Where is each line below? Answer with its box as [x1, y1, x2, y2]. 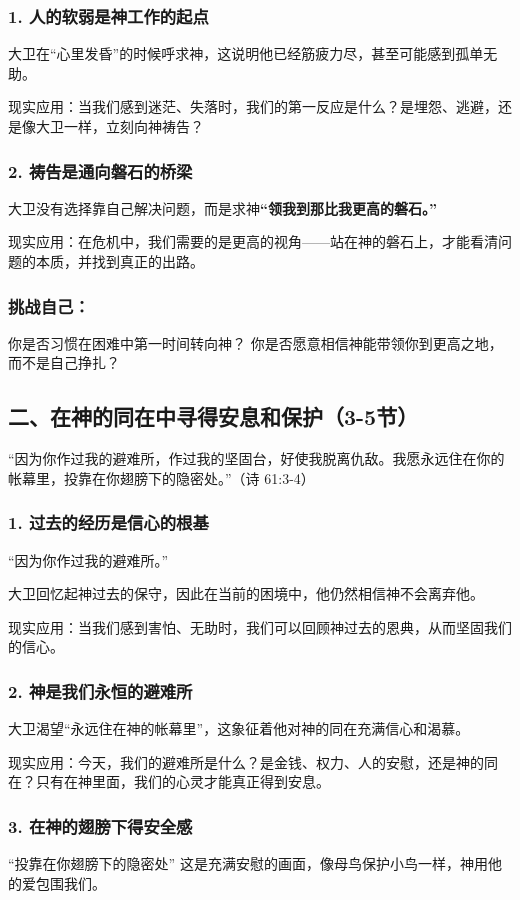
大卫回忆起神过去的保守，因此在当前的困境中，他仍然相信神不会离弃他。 [8, 583, 484, 604]
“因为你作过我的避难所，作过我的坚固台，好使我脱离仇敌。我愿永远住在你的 [8, 448, 505, 469]
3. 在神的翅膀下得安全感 [8, 813, 193, 838]
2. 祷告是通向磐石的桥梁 [8, 158, 193, 183]
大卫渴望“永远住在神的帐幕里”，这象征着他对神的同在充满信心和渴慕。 [8, 718, 470, 739]
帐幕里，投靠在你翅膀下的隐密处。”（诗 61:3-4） [8, 467, 315, 488]
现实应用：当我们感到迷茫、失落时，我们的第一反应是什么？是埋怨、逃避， [8, 96, 498, 117]
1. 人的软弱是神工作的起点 [8, 3, 209, 28]
